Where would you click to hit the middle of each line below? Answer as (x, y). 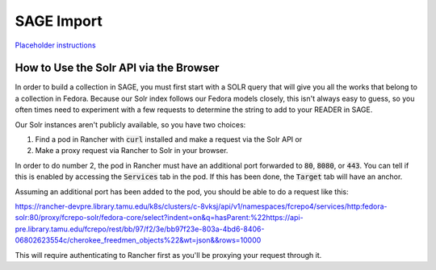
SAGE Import (59, 21)
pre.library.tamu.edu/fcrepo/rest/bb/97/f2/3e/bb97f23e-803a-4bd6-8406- (140, 229)
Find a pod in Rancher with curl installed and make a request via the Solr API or (169, 139)
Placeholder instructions (55, 45)
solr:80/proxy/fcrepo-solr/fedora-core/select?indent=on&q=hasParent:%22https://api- (159, 218)
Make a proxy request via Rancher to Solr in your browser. (132, 151)
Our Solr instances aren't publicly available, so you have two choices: (130, 124)
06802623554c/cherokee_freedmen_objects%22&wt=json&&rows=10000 (138, 240)
